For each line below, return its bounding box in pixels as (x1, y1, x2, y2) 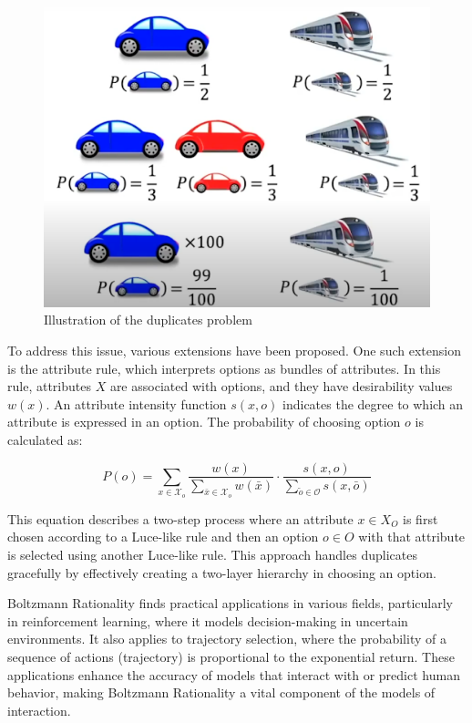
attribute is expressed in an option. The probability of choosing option (7, 412, 401, 431)
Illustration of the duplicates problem (44, 310, 252, 329)
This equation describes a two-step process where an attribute (7, 509, 354, 528)
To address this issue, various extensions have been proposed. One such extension (7, 340, 461, 359)
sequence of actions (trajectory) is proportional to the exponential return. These (7, 646, 455, 666)
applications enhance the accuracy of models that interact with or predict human (7, 665, 460, 684)
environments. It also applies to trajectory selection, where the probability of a (7, 629, 446, 648)
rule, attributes (7, 377, 91, 396)
